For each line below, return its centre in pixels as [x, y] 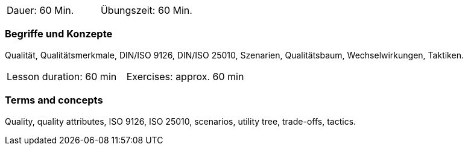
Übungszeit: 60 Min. [146, 10]
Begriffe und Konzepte [59, 34]
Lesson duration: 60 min [62, 76]
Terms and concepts [54, 100]
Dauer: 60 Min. [40, 10]
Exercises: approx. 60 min [185, 76]
